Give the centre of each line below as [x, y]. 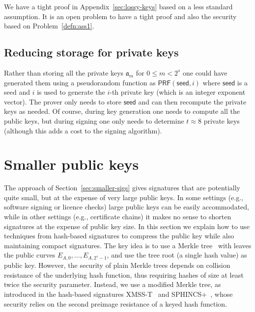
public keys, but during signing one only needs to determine [94, 120]
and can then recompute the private [192, 101]
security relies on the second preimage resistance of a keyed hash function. [116, 303]
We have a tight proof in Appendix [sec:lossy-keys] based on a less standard [118, 6]
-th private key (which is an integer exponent [178, 92]
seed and [17, 92]
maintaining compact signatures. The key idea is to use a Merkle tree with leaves [128, 245]
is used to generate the [71, 92]
